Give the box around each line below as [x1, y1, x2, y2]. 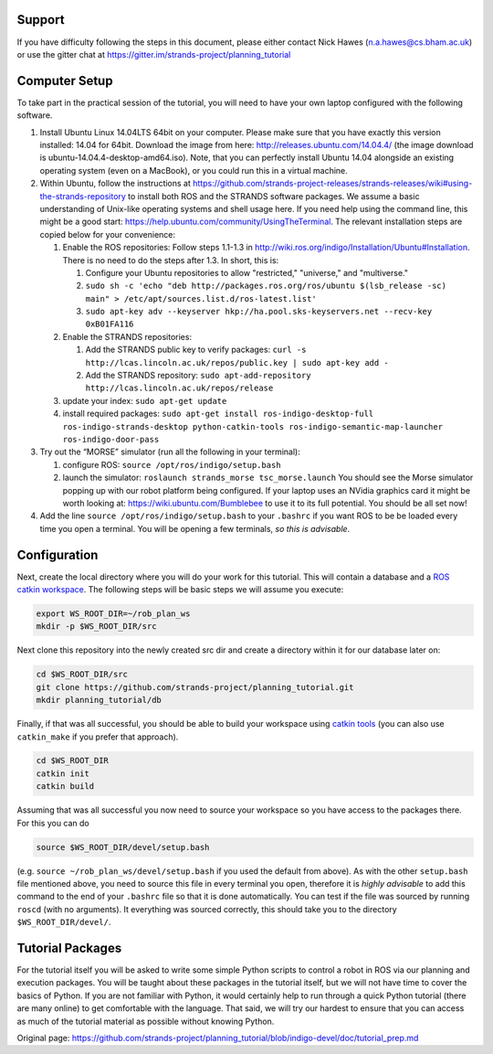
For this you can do [16, 817, 90, 828]
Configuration [16, 547, 99, 562]
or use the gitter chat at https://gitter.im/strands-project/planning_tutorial [16, 48, 291, 59]
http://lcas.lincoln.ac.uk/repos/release [85, 383, 274, 393]
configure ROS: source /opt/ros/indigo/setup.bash [62, 459, 282, 470]
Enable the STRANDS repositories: [62, 331, 192, 342]
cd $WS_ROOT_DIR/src [36, 669, 128, 680]
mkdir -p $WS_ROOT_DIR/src [36, 622, 157, 632]
